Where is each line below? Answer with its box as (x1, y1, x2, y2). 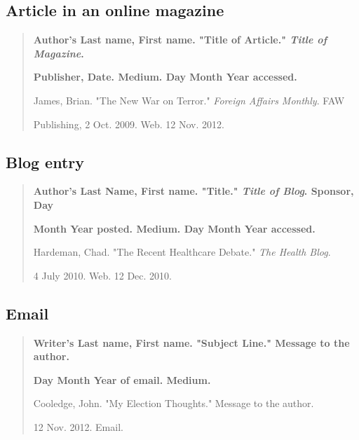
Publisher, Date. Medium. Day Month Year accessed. (33, 69, 297, 84)
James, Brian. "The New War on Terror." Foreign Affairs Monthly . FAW (33, 92, 345, 107)
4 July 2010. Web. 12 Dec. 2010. (33, 268, 172, 282)
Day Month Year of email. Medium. (33, 372, 211, 387)
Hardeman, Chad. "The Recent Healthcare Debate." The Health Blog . (33, 245, 331, 259)
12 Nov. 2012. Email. (33, 419, 123, 434)
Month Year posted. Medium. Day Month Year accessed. (33, 221, 316, 235)
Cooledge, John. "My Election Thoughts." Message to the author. (33, 396, 314, 411)
